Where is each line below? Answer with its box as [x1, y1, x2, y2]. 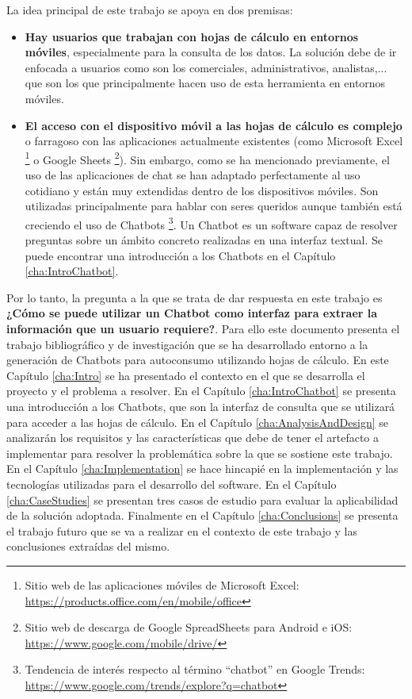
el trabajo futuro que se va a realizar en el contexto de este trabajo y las [6, 522, 357, 539]
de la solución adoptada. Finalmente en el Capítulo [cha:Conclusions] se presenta [6, 507, 399, 524]
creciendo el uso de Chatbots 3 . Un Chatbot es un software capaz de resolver [25, 213, 398, 232]
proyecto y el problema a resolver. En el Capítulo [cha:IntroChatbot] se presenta [6, 382, 396, 399]
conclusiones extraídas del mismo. [6, 538, 170, 555]
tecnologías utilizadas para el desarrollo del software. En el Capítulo [6, 475, 337, 492]
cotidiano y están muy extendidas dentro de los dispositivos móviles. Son [25, 182, 379, 198]
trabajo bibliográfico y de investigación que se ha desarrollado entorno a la [6, 336, 368, 352]
